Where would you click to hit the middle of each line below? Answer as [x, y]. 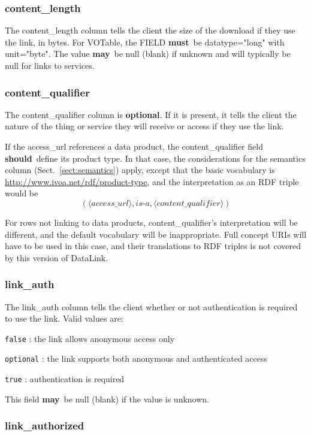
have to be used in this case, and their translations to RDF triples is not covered [153, 246]
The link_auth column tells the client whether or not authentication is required [151, 306]
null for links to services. [50, 65]
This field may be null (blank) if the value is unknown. [107, 399]
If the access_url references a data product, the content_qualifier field [134, 146]
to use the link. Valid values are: [64, 318]
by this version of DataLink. [57, 257]
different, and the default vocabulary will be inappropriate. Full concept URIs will [156, 234]
